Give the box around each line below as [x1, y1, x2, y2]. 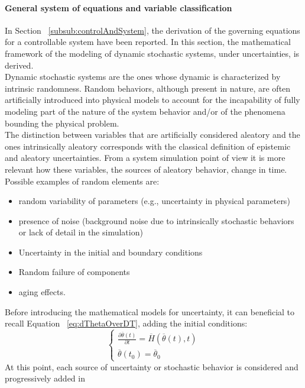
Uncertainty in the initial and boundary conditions [18, 245, 203, 258]
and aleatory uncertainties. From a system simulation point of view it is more [5, 151, 285, 164]
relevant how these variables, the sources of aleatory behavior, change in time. [5, 163, 287, 175]
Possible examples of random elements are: [5, 174, 160, 187]
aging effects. [18, 286, 66, 298]
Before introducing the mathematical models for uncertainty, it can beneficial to [5, 305, 295, 318]
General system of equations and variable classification [5, 1, 232, 14]
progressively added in [5, 372, 85, 384]
